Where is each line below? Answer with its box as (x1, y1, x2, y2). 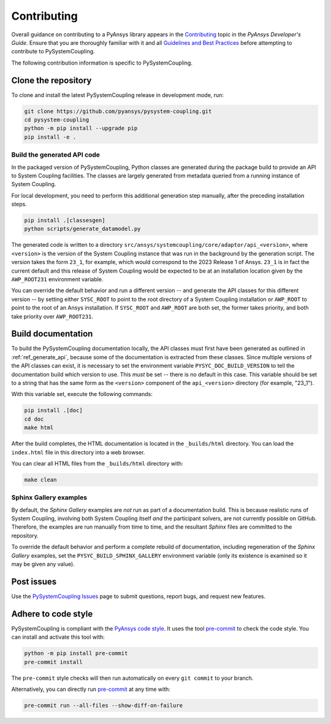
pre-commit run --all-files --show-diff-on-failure (24, 702, 183, 709)
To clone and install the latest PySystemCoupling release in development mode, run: (11, 91, 224, 98)
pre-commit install (24, 658, 83, 666)
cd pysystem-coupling (24, 117, 89, 123)
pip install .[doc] (24, 407, 83, 414)
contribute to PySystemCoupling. (11, 48, 95, 55)
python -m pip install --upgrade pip (24, 125, 138, 132)
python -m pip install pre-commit (24, 650, 128, 657)
